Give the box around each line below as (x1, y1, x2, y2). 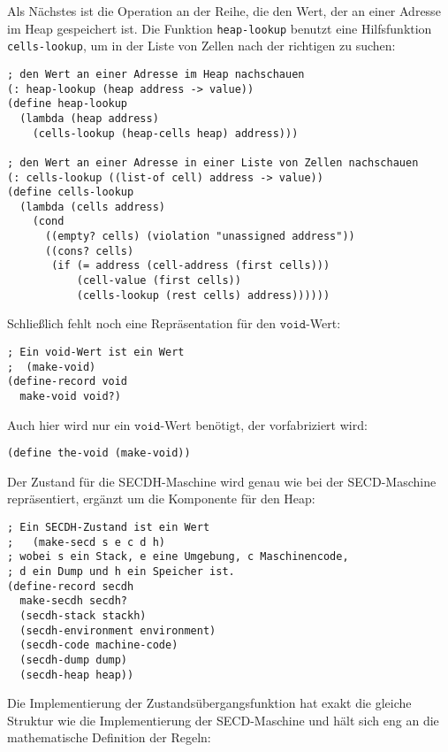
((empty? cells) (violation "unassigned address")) (44, 230, 355, 243)
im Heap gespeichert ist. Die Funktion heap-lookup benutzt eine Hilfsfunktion (7, 19, 432, 37)
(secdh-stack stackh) (19, 610, 147, 622)
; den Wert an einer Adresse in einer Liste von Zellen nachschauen (7, 156, 419, 169)
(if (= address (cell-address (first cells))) (51, 259, 330, 272)
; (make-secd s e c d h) (7, 535, 165, 549)
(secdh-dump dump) (19, 653, 128, 666)
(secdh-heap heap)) (19, 668, 134, 681)
